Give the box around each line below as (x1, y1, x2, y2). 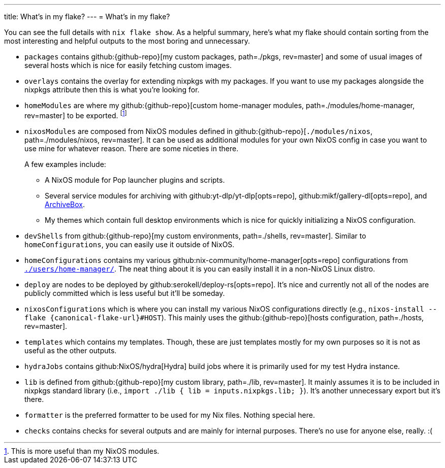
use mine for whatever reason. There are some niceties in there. (24, 144, 239, 153)
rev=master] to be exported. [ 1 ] (24, 110, 127, 120)
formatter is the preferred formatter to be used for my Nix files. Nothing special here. (24, 410, 315, 419)
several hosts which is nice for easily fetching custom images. (24, 61, 232, 70)
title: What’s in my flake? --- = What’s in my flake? (4, 12, 170, 21)
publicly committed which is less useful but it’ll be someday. (24, 288, 225, 297)
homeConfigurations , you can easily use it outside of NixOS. (24, 240, 235, 249)
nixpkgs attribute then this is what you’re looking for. (24, 85, 200, 94)
